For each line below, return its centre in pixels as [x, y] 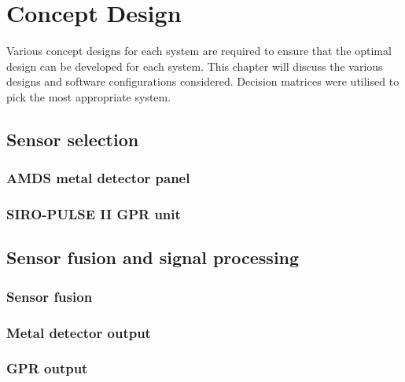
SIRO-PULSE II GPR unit [94, 214]
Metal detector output [79, 332]
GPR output [47, 368]
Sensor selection [73, 139]
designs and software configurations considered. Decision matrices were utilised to [203, 81]
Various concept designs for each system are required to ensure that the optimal [199, 51]
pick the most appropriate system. [89, 96]
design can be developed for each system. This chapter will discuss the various [195, 66]
